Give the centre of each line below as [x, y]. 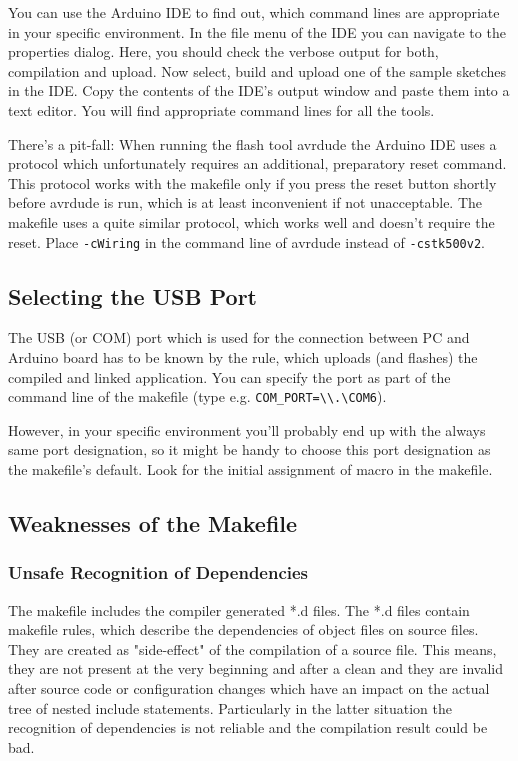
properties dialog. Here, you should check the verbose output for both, [223, 51]
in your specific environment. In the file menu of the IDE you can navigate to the [257, 31]
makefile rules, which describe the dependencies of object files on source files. [243, 629]
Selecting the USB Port [132, 295]
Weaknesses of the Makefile [153, 523]
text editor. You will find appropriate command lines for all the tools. [221, 109]
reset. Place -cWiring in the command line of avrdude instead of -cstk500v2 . [246, 241]
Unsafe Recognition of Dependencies [158, 572]
